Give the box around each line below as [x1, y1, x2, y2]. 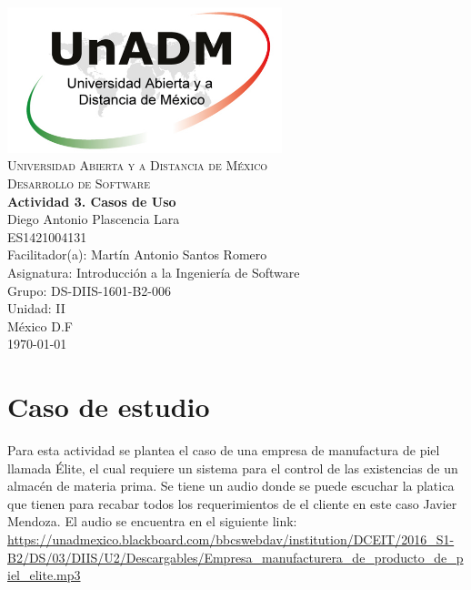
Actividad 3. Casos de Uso [7, 191, 176, 210]
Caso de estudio [7, 388, 210, 425]
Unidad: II [7, 299, 65, 318]
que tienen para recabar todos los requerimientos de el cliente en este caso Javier [7, 493, 457, 513]
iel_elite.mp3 [7, 565, 81, 585]
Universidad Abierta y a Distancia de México [7, 156, 268, 175]
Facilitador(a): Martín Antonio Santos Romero [7, 245, 267, 264]
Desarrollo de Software [7, 174, 150, 193]
